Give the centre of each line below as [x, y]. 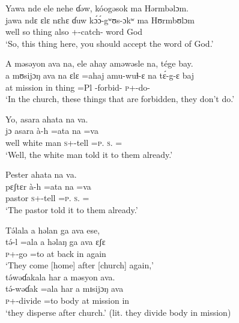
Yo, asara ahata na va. [47, 119]
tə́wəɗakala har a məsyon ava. [60, 276]
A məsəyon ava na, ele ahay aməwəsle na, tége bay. [99, 63]
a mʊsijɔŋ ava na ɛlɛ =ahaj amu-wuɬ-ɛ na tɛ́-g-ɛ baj [100, 75]
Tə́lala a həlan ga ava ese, [53, 230]
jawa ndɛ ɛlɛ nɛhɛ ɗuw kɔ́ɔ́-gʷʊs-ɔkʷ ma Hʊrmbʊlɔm [100, 20]
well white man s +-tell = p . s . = [64, 142]
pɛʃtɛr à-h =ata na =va [48, 186]
